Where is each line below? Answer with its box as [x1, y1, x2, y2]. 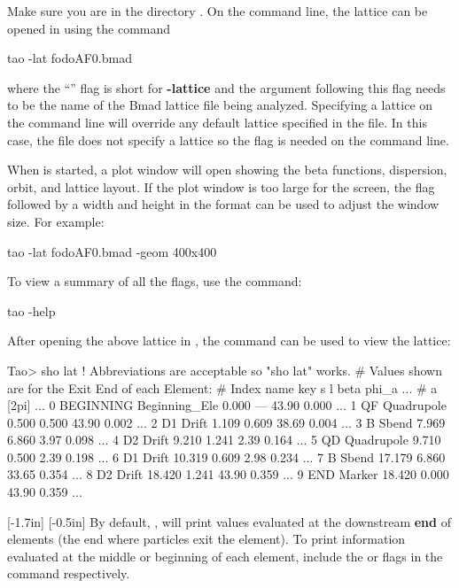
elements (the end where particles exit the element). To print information [7, 530, 406, 548]
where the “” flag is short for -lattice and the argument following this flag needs [7, 78, 446, 97]
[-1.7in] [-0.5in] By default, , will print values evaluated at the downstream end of [7, 512, 451, 530]
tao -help [7, 301, 56, 320]
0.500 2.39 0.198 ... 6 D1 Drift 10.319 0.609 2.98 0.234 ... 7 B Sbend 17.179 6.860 [7, 447, 446, 466]
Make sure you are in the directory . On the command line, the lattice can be [7, 2, 428, 19]
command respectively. [7, 564, 130, 583]
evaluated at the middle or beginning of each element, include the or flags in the [7, 546, 443, 565]
